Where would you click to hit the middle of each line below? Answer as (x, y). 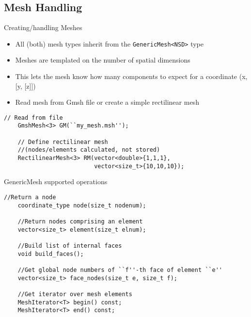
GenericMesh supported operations (56, 182)
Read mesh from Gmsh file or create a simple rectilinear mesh (107, 102)
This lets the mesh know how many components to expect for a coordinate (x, (131, 76)
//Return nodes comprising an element (80, 221)
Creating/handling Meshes (43, 27)
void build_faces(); (51, 254)
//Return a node (30, 198)
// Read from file (33, 118)
